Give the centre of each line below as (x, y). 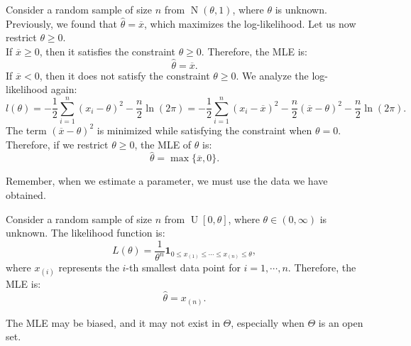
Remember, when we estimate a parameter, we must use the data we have (167, 181)
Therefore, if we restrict (57, 144)
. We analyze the (272, 75)
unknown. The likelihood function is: (86, 233)
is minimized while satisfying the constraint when (204, 130)
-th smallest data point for (183, 267)
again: (64, 89)
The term (26, 130)
